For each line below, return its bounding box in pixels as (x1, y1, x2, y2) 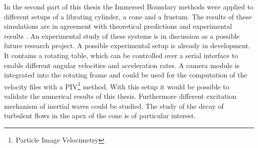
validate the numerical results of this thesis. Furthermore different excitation (4, 91, 237, 101)
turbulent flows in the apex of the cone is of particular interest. (4, 110, 196, 121)
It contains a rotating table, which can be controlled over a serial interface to (4, 50, 238, 60)
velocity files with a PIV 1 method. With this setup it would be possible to (4, 79, 229, 91)
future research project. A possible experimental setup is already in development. (4, 40, 251, 51)
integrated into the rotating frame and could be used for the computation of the (4, 70, 248, 80)
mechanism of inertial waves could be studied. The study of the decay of (4, 100, 224, 111)
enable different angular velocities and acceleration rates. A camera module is (4, 60, 240, 70)
